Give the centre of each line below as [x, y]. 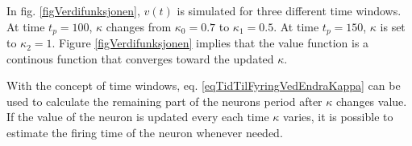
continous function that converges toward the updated [140, 58]
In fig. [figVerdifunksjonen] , [73, 10]
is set [393, 26]
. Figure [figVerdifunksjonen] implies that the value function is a [210, 43]
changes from [139, 26]
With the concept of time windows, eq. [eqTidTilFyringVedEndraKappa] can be [204, 85]
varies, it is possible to [338, 117]
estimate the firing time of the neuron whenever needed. [145, 133]
